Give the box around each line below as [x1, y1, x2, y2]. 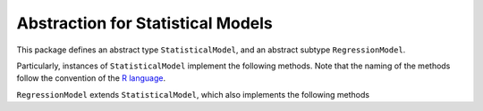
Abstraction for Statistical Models [16, 13, 273, 33]
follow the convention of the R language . [16, 73, 165, 83]
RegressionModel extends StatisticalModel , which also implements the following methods [16, 89, 370, 99]
